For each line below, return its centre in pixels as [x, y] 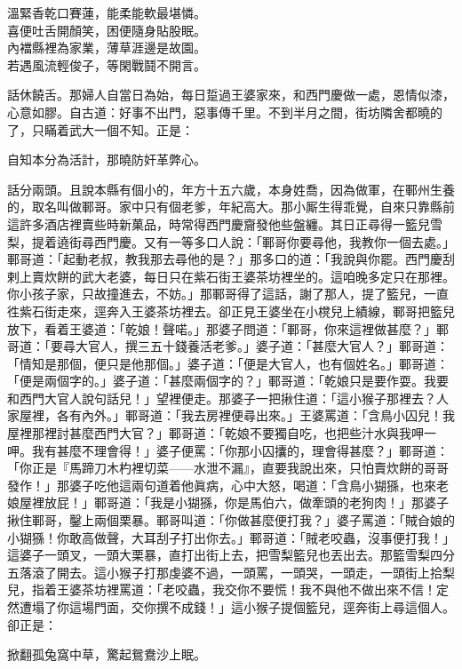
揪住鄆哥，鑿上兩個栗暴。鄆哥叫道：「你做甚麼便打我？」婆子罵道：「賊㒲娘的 [231, 520]
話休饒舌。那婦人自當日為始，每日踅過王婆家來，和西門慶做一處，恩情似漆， [231, 95]
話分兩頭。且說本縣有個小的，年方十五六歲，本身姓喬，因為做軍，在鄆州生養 [231, 189]
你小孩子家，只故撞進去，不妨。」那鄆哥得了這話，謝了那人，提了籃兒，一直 [228, 294]
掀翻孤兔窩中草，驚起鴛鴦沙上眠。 [107, 654]
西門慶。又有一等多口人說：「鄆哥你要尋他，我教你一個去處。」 [274, 241]
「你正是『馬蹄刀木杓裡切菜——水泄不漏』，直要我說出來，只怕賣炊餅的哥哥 [228, 468]
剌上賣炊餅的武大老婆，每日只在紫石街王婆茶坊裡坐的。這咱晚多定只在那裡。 [231, 276]
